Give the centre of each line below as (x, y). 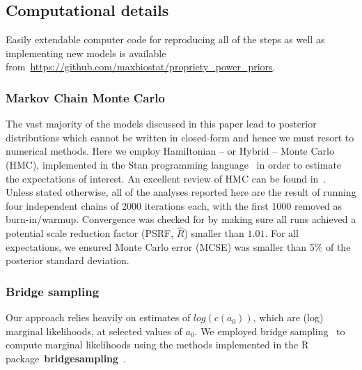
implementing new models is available (86, 53)
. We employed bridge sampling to (270, 331)
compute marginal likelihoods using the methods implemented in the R (157, 345)
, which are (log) (288, 317)
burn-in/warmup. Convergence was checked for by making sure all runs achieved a (181, 219)
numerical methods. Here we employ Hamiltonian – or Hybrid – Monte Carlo (170, 151)
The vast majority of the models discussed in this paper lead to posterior (161, 124)
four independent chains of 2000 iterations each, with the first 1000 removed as (174, 205)
